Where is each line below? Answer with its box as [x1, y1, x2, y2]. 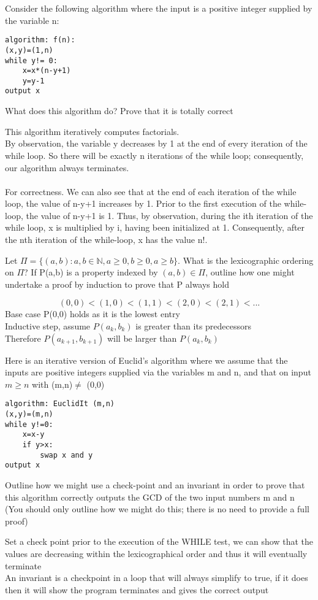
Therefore [5, 331, 41, 344]
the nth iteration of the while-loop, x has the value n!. [5, 233, 208, 246]
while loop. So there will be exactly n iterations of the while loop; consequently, [5, 148, 304, 161]
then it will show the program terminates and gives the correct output [5, 583, 269, 596]
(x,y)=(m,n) [5, 410, 53, 419]
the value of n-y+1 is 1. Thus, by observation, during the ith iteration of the [26, 209, 313, 221]
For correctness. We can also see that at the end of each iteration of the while [5, 185, 297, 198]
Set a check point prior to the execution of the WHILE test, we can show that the [5, 535, 314, 548]
